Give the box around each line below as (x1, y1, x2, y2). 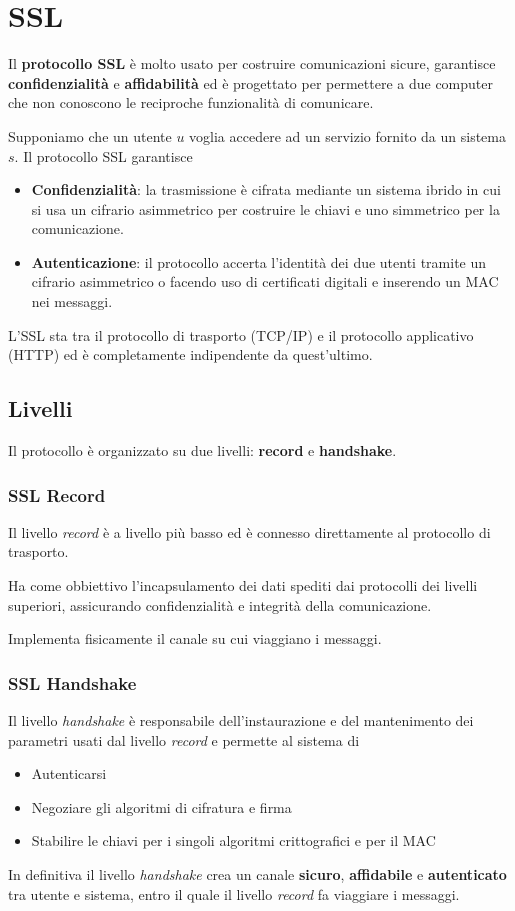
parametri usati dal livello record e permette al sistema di (8, 729, 360, 750)
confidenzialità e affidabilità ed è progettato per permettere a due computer (8, 72, 493, 93)
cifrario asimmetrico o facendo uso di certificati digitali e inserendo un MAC (31, 271, 499, 292)
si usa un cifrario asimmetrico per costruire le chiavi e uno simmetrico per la (31, 198, 500, 219)
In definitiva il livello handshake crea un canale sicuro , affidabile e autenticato (8, 864, 507, 885)
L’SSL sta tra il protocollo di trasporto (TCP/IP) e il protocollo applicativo (8, 324, 474, 345)
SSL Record (8, 482, 106, 507)
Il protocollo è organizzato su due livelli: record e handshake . (8, 440, 397, 461)
